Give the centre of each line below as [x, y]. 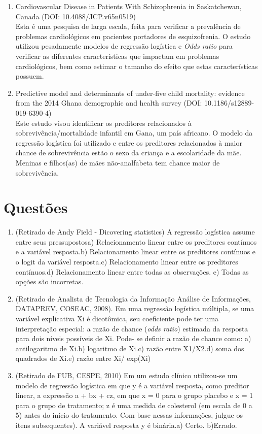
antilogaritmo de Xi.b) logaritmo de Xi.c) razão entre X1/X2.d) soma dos [130, 348]
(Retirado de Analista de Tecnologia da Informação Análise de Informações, [133, 298]
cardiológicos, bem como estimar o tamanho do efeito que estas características [137, 66]
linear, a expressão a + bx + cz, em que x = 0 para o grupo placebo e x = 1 [134, 395]
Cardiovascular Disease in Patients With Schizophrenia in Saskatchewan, [128, 6]
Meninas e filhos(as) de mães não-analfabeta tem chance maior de [118, 162]
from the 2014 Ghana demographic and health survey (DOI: [109, 103]
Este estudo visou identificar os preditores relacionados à [103, 123]
